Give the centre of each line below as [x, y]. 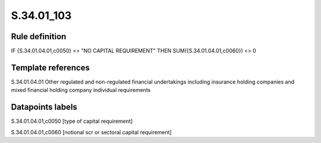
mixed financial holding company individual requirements [81, 90]
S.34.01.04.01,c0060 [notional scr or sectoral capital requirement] [91, 132]
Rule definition [39, 36]
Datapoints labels [44, 107]
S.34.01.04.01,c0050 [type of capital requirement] [72, 121]
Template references [51, 67]
